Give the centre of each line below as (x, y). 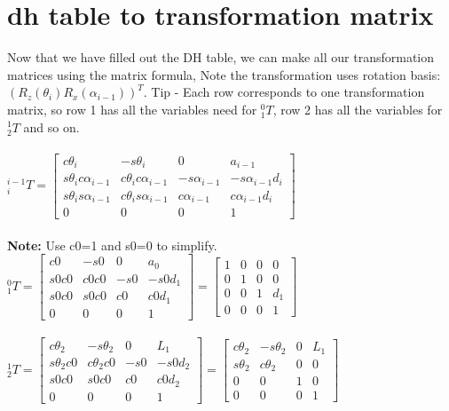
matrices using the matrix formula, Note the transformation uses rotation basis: (224, 74)
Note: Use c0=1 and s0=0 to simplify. (112, 245)
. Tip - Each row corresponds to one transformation (284, 92)
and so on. (51, 126)
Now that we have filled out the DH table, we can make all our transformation (221, 57)
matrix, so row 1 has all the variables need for (132, 109)
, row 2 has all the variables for (358, 109)
